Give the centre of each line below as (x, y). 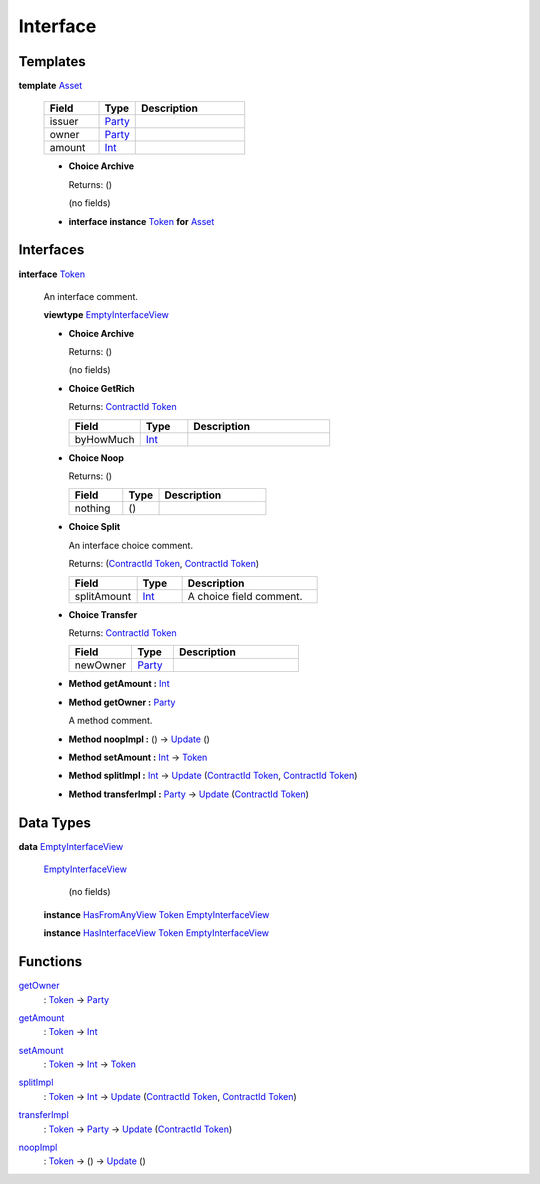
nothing (92, 508)
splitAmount (103, 596)
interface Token (51, 274)
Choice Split (94, 527)
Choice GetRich (101, 388)
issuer (64, 122)
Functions (50, 961)
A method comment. (110, 721)
